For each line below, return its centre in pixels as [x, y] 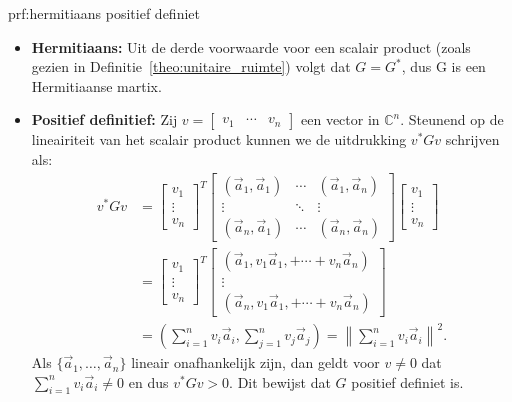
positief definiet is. [407, 381]
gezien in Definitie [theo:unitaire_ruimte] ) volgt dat [191, 66]
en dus [148, 381]
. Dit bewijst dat [280, 381]
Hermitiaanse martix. [96, 85]
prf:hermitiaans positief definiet [104, 13]
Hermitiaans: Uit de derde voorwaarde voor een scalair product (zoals [251, 46]
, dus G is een [443, 66]
